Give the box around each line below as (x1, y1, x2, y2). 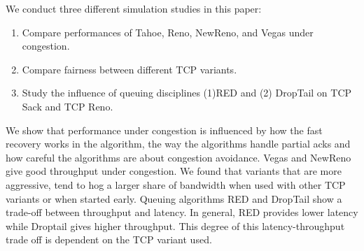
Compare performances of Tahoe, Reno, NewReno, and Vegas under (22, 24, 314, 39)
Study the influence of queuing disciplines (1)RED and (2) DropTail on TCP (22, 85, 352, 100)
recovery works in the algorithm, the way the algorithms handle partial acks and (6, 136, 351, 151)
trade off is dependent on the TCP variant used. (6, 232, 212, 247)
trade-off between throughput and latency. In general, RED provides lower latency (6, 205, 358, 220)
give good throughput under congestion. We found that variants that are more (6, 164, 342, 178)
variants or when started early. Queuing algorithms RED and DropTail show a (6, 191, 342, 206)
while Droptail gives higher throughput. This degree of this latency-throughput (6, 218, 345, 233)
